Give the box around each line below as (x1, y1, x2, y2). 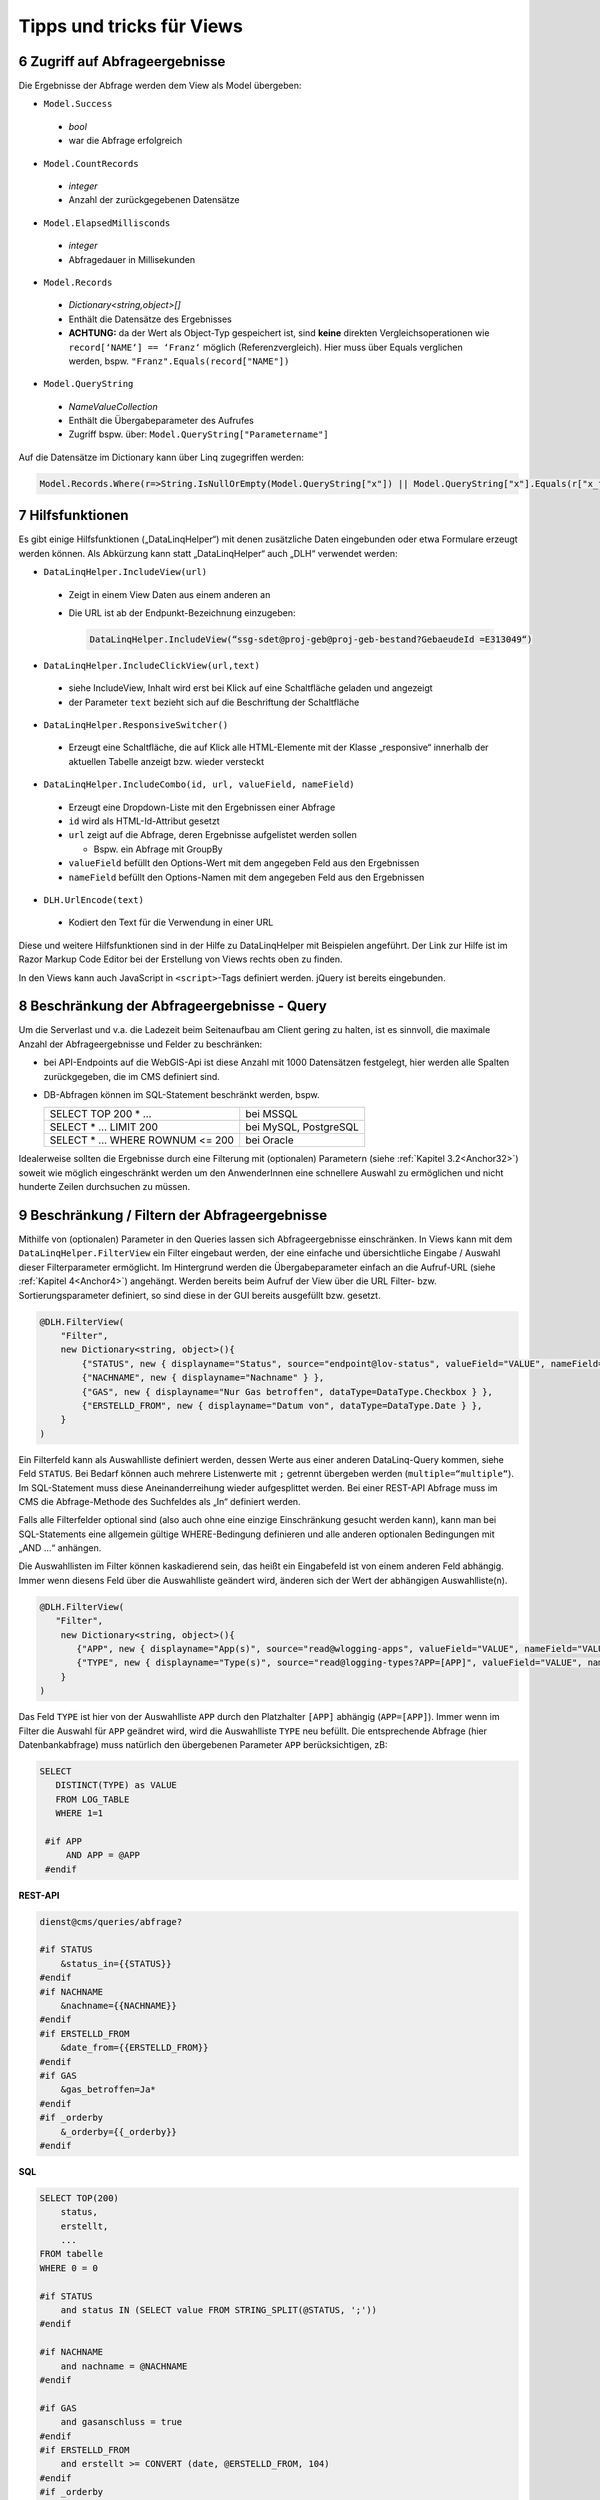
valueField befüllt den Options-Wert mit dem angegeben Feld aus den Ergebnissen (68, 857, 420, 869)
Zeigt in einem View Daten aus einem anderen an (68, 588, 271, 600)
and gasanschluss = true (60, 2416, 183, 2428)
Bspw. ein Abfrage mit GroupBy (93, 843, 224, 855)
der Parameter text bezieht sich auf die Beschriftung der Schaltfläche (68, 696, 360, 708)
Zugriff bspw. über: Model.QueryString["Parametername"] (68, 428, 329, 440)
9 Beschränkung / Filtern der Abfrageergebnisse (18, 1206, 328, 1224)
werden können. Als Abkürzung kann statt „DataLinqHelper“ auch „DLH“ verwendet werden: (18, 547, 399, 559)
